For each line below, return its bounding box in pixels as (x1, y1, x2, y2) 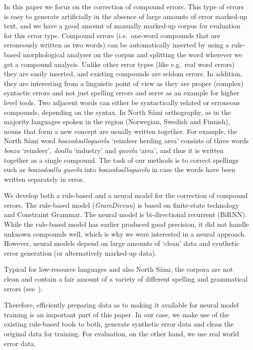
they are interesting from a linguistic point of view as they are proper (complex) (4, 78, 244, 88)
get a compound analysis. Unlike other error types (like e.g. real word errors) (4, 59, 235, 69)
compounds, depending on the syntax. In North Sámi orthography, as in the (4, 107, 231, 117)
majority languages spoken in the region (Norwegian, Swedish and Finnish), (4, 116, 230, 127)
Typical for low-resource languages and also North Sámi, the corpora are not (4, 264, 233, 274)
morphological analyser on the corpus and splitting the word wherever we (22, 49, 242, 59)
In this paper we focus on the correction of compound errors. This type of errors (4, 1, 244, 11)
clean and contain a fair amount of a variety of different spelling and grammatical (4, 274, 248, 284)
